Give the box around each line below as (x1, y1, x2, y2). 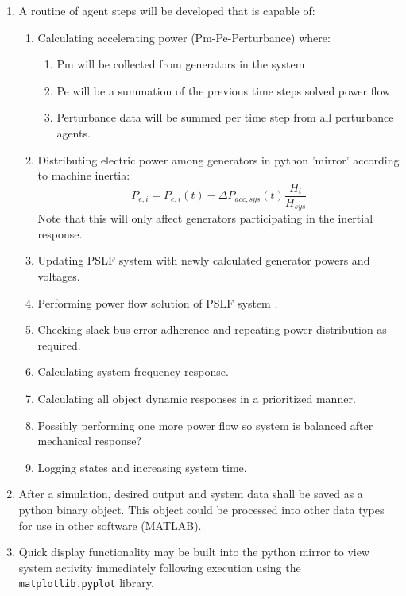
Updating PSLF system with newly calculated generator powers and (37, 252, 370, 269)
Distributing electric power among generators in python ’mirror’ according (37, 151, 400, 168)
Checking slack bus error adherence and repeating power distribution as (37, 321, 387, 338)
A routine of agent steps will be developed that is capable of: (18, 2, 315, 18)
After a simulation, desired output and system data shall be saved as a (18, 486, 363, 502)
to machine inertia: (37, 167, 130, 184)
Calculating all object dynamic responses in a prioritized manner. (37, 390, 356, 407)
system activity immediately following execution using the (18, 559, 301, 575)
